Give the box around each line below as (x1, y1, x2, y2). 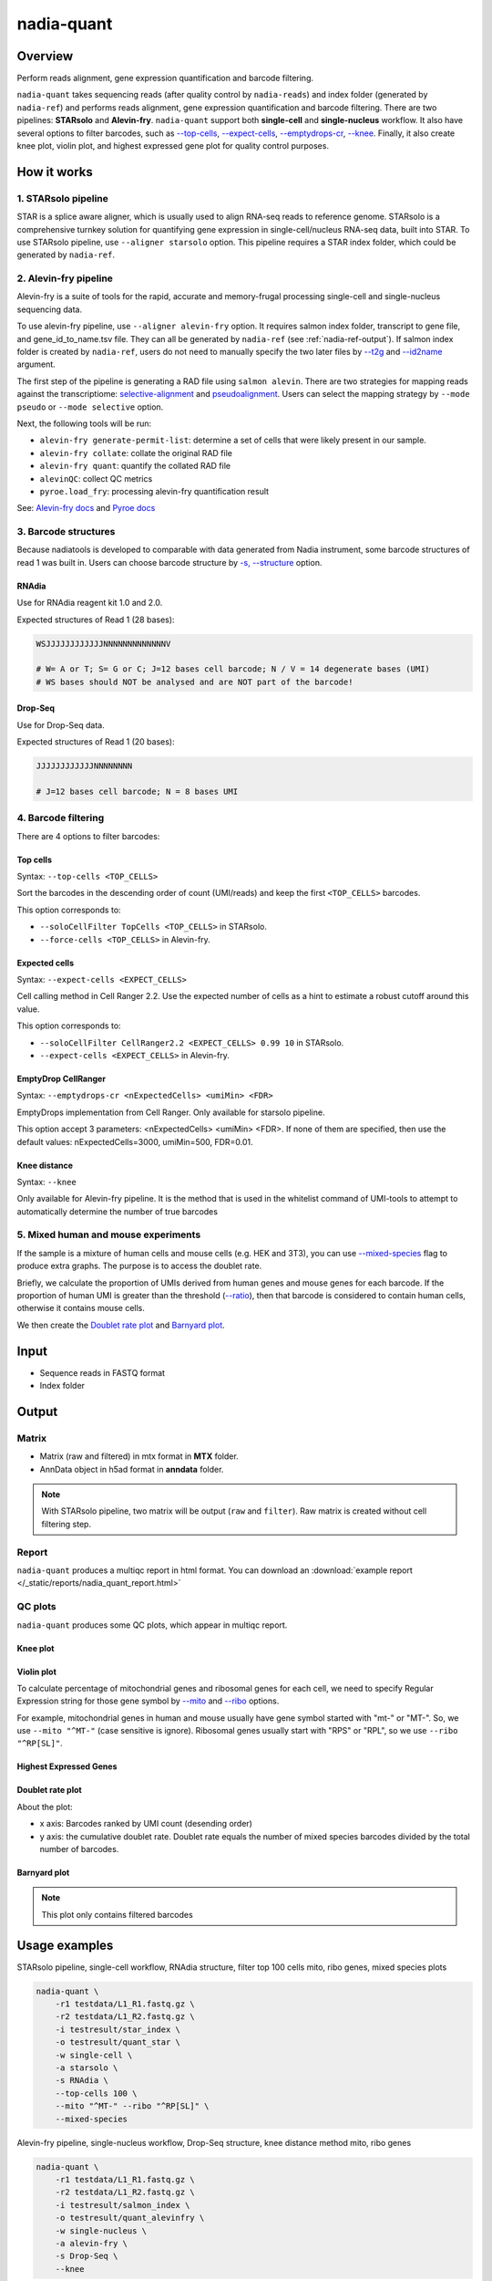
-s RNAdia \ (55, 2076, 109, 2086)
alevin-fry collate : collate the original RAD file (39, 447, 232, 458)
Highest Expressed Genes (16, 1761, 118, 1772)
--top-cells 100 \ (55, 2088, 138, 2099)
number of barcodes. (39, 1844, 119, 1855)
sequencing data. (16, 304, 82, 315)
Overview (16, 48, 74, 64)
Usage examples (16, 1937, 114, 1953)
